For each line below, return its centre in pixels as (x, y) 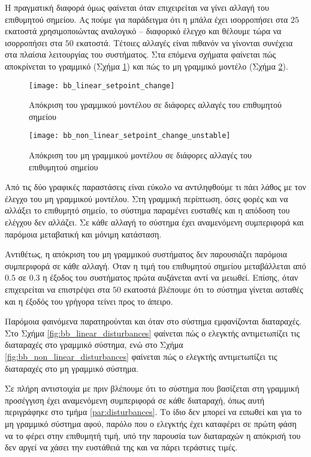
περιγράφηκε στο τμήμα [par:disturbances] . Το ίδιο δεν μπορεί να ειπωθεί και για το (153, 412)
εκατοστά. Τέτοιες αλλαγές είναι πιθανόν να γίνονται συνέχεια (185, 42)
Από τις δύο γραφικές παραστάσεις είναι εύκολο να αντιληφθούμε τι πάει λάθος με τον (155, 187)
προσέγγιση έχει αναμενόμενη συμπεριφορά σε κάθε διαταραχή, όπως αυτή (135, 400)
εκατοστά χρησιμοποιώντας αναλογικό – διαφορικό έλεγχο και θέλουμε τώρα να (143, 31)
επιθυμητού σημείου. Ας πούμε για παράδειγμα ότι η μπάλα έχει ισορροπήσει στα (147, 19)
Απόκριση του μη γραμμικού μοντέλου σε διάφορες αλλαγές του (140, 155)
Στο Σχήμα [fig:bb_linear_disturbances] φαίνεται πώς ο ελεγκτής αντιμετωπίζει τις (152, 333)
